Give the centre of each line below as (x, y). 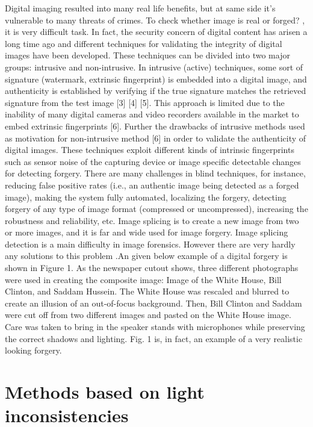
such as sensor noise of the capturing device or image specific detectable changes (153, 161)
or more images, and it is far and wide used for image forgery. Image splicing (147, 232)
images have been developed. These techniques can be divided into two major (147, 55)
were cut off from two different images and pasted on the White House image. (148, 315)
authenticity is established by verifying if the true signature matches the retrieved (156, 91)
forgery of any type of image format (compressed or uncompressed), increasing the (156, 209)
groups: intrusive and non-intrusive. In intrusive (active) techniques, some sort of (154, 67)
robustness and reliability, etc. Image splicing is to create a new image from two (152, 220)
